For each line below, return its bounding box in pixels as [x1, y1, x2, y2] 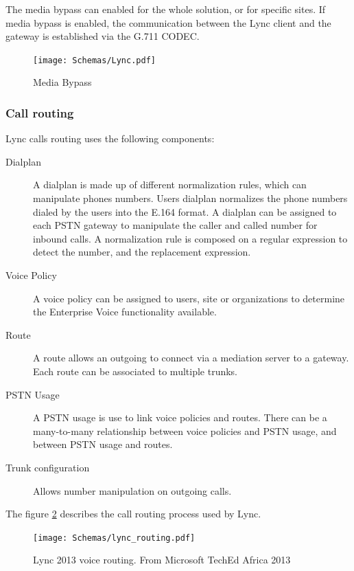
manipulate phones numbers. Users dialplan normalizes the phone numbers [33, 191, 348, 205]
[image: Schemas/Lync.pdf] [33, 55, 156, 65]
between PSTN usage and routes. [33, 437, 173, 451]
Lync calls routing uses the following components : [5, 131, 215, 146]
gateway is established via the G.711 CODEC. [5, 29, 200, 43]
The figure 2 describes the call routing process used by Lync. [5, 506, 261, 521]
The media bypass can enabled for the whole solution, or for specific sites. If [5, 2, 326, 16]
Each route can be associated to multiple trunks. [33, 363, 238, 378]
